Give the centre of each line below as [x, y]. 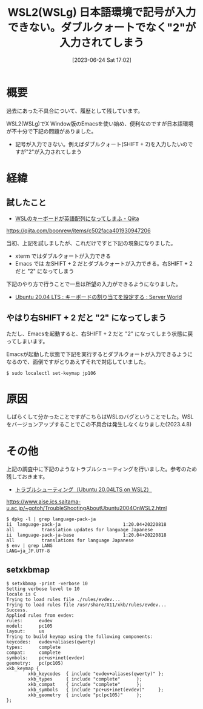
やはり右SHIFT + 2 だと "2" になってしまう [86, 318]
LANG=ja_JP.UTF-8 [28, 551]
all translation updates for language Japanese [80, 530]
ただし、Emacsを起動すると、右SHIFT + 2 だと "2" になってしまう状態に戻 [100, 334]
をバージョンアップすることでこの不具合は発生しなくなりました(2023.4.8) [99, 425]
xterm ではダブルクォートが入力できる [63, 256]
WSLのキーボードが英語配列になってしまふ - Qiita [77, 218]
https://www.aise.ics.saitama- [44, 502]
